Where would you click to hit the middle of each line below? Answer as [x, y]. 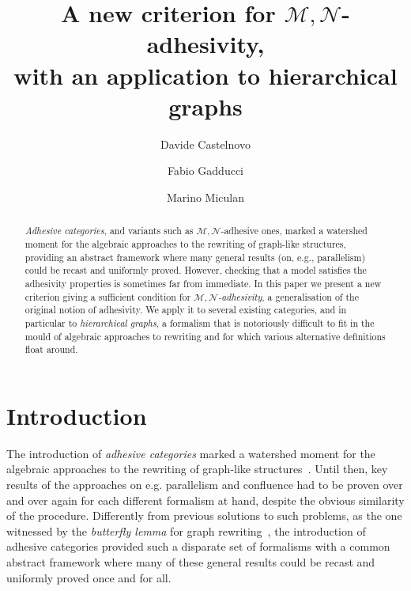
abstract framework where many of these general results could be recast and [191, 561]
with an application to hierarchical [205, 75]
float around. [51, 349]
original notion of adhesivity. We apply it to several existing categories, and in [186, 310]
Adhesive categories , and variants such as [109, 231]
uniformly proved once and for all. [89, 577]
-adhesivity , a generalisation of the [288, 296]
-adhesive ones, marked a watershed [294, 231]
